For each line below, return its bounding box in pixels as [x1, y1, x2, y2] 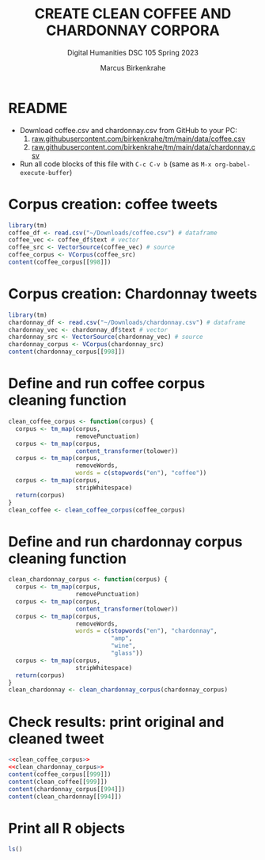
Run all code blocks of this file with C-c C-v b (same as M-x [19, 159, 212, 169]
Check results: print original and [8, 713, 225, 731]
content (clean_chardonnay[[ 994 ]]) [8, 793, 123, 801]
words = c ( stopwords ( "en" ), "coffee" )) [75, 469, 207, 478]
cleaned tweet [8, 729, 104, 748]
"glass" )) [110, 649, 144, 657]
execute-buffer [19, 169, 70, 177]
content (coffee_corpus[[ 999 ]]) [8, 771, 112, 778]
